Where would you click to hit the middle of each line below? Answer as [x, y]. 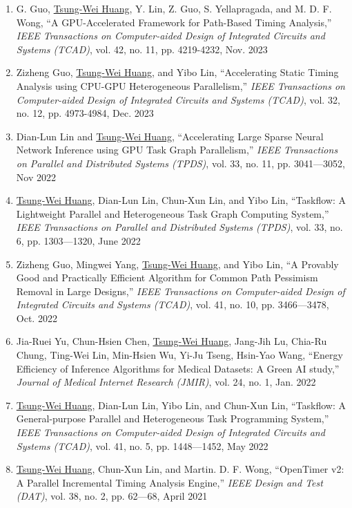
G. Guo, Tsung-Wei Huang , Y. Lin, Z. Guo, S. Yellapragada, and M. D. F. [174, 8]
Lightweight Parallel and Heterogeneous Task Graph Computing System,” [173, 213]
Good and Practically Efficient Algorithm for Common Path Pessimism [167, 277]
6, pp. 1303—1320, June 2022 [78, 240]
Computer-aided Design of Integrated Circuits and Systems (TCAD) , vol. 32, [178, 99]
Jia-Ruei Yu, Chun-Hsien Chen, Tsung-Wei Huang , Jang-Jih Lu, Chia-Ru [172, 341]
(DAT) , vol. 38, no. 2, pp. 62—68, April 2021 [112, 496]
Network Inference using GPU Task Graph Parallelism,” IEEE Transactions [177, 150]
